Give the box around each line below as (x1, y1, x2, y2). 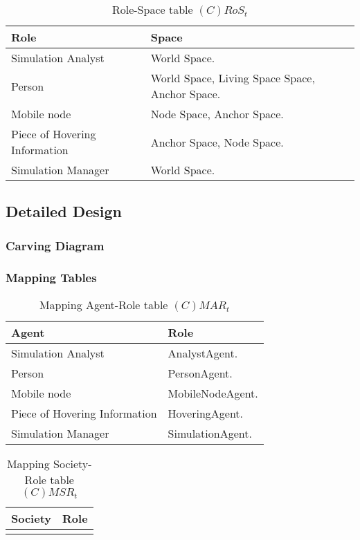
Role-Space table (111, 1, 193, 17)
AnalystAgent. (168, 344, 238, 361)
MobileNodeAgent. (168, 384, 258, 401)
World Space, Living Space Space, (150, 70, 315, 86)
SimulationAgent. (168, 425, 252, 441)
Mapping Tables (6, 268, 97, 286)
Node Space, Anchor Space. (150, 106, 284, 122)
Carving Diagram (6, 236, 105, 254)
